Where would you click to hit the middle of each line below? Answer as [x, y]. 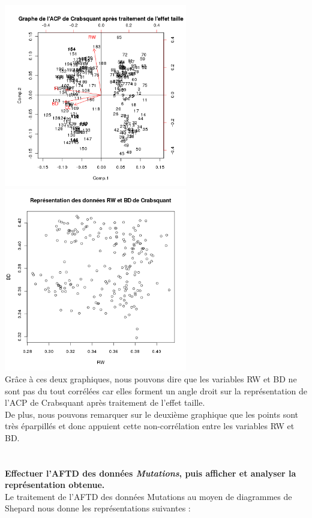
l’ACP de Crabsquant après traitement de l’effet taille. [105, 402]
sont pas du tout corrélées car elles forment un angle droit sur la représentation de [156, 390]
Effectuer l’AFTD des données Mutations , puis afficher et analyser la [151, 473]
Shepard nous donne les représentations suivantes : [98, 508]
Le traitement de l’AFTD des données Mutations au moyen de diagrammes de [148, 496]
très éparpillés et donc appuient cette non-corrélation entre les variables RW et [150, 426]
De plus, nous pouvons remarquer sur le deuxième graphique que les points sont [151, 414]
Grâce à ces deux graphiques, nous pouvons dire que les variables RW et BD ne [151, 378]
